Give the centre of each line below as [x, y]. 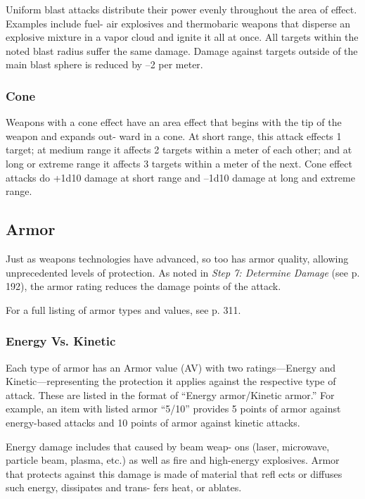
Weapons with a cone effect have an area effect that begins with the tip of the [174, 122]
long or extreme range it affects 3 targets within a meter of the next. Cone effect [179, 163]
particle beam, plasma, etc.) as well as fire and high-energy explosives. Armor [173, 460]
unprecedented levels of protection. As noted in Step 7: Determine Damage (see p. [183, 272]
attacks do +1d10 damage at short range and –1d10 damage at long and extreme [180, 177]
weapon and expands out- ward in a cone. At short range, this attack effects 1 [174, 135]
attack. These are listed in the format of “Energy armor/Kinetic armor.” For [170, 394]
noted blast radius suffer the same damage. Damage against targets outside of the [182, 50]
